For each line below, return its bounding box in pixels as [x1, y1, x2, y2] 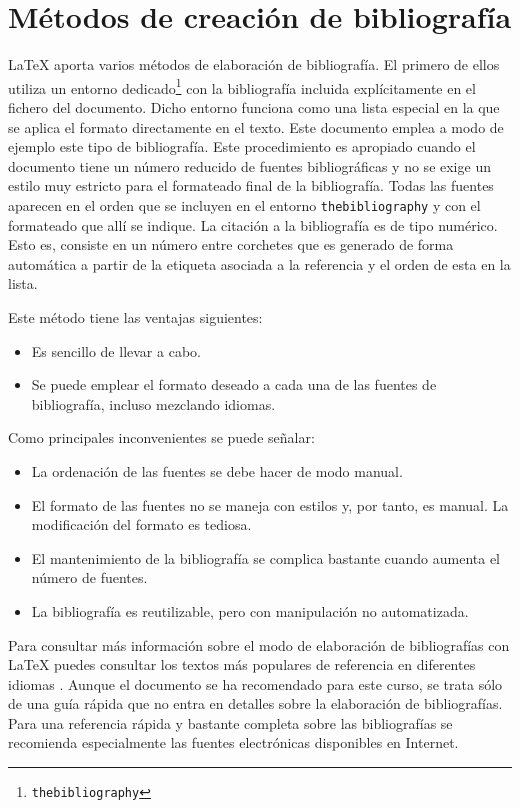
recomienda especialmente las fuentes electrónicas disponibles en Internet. [8, 732, 459, 753]
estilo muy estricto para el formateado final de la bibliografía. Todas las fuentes [8, 175, 494, 196]
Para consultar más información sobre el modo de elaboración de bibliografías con [8, 634, 510, 655]
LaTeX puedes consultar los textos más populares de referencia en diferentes [8, 654, 476, 675]
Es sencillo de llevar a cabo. [31, 340, 201, 361]
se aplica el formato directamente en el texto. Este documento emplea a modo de [8, 116, 504, 137]
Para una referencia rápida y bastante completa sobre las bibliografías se [8, 712, 453, 733]
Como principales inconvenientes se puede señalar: [8, 427, 315, 448]
